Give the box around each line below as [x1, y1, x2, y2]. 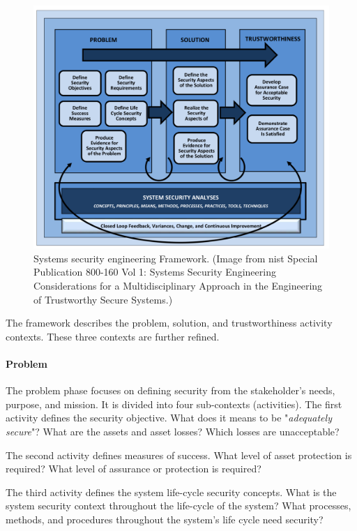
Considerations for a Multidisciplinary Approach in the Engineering [33, 278, 323, 292]
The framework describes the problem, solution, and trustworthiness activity [6, 315, 333, 330]
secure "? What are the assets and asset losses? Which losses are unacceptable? [6, 424, 340, 438]
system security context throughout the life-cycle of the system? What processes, [6, 498, 351, 513]
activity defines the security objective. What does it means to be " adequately [6, 410, 332, 425]
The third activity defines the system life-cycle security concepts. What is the [6, 484, 337, 499]
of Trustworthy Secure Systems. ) [33, 292, 173, 306]
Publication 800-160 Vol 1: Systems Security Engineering [33, 264, 276, 279]
